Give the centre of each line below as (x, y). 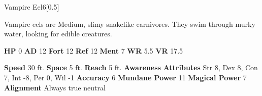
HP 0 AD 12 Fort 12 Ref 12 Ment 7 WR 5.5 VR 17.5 (94, 50)
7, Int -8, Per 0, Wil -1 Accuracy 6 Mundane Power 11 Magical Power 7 (125, 77)
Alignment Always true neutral (55, 87)
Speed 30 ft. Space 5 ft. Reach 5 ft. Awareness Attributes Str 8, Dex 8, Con (131, 67)
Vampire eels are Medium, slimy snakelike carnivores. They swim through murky (130, 23)
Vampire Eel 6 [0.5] (32, 7)
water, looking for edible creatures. (58, 34)
